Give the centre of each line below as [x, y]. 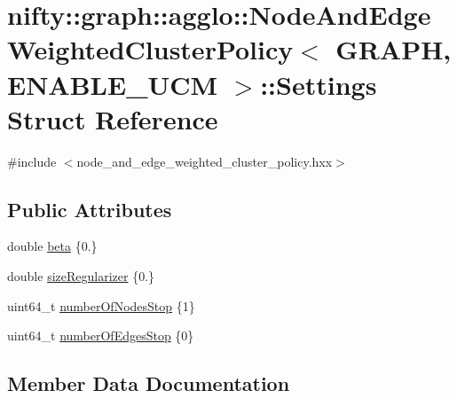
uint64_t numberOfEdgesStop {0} [101, 336]
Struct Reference [113, 118]
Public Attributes [90, 209]
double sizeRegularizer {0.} [81, 276]
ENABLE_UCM [113, 84]
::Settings [319, 84]
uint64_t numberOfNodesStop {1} [101, 305]
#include [32, 161]
